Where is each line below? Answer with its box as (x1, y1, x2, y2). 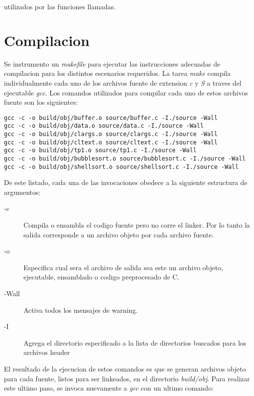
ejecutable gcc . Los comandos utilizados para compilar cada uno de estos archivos (4, 87, 248, 97)
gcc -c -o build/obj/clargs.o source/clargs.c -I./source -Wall (4, 131, 218, 138)
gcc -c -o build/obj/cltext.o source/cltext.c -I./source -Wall (4, 139, 218, 146)
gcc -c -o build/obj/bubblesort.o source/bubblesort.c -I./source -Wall (4, 155, 246, 162)
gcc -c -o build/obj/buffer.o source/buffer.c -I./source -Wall (4, 114, 218, 121)
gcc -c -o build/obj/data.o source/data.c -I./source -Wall (4, 122, 204, 130)
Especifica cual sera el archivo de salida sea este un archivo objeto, (23, 262, 223, 272)
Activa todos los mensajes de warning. (23, 304, 138, 315)
